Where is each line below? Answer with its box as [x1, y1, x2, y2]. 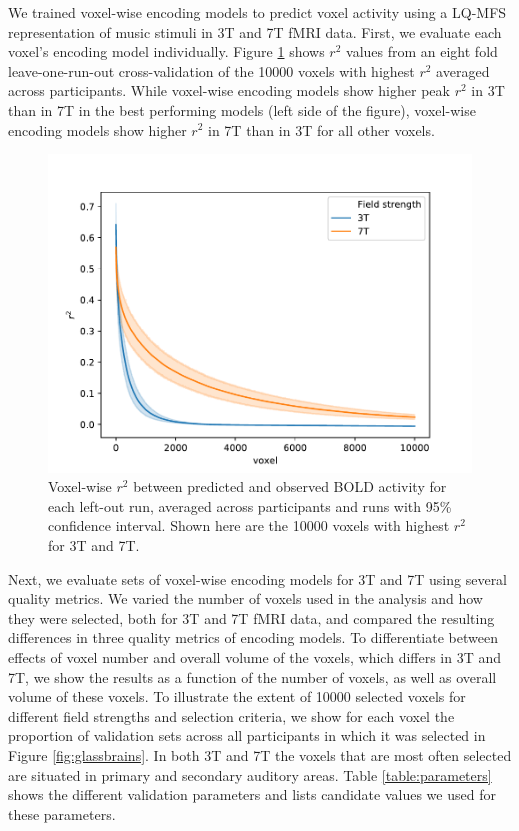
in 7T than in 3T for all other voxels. [208, 119, 435, 140]
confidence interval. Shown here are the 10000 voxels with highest [48, 515, 450, 536]
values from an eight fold [346, 41, 498, 62]
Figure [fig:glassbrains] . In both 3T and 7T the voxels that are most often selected [8, 744, 512, 765]
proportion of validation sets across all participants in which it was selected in [8, 725, 486, 746]
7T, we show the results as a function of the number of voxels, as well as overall [8, 666, 497, 687]
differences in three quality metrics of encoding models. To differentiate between [8, 627, 498, 648]
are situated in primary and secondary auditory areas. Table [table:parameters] [8, 764, 492, 785]
